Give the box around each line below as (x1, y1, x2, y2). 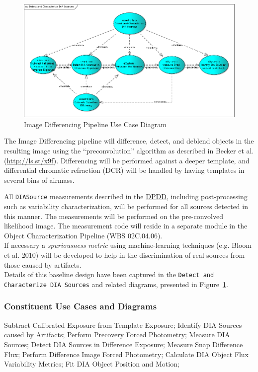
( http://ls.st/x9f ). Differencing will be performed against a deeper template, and (4, 155, 250, 165)
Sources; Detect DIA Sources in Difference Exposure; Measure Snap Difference (4, 339, 243, 349)
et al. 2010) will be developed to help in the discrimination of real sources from (4, 250, 245, 260)
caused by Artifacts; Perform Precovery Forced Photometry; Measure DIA (4, 329, 230, 340)
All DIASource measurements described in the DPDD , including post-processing (4, 191, 248, 202)
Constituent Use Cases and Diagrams (4, 300, 157, 312)
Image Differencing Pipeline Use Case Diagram (24, 119, 167, 129)
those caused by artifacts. (4, 259, 82, 270)
